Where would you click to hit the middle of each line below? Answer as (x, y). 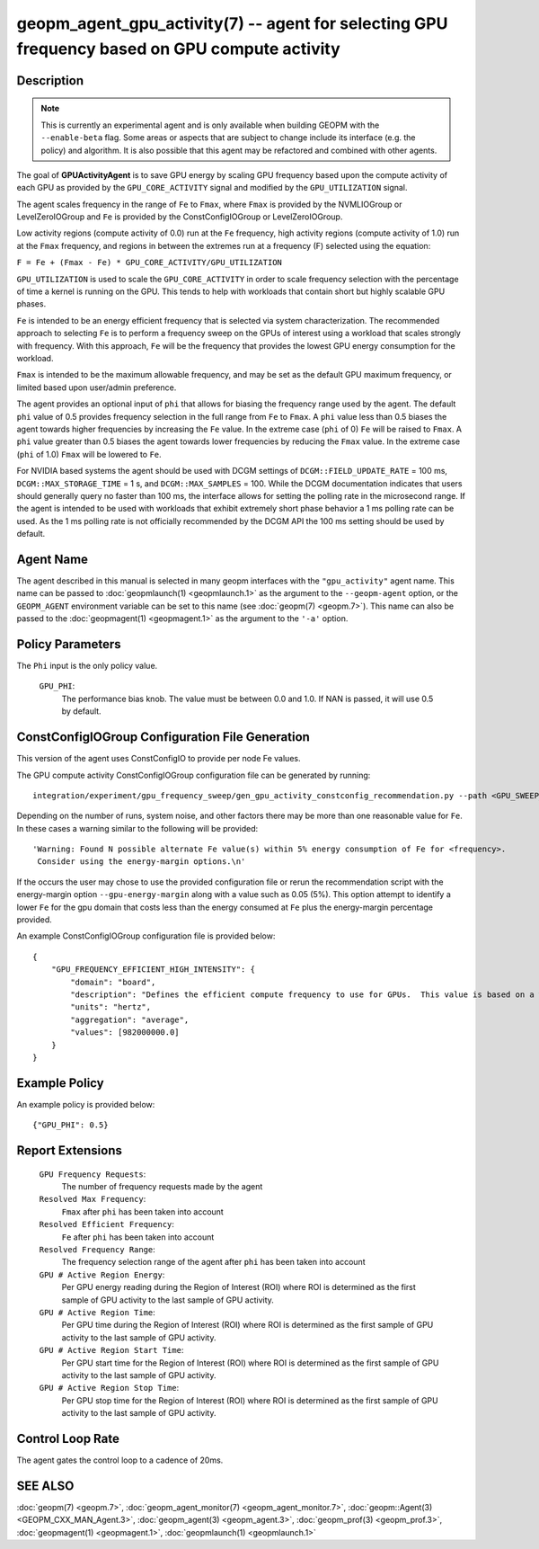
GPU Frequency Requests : (93, 1174)
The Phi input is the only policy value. (87, 666)
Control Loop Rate (68, 1438)
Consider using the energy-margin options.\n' (141, 862)
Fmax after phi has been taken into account (142, 1211)
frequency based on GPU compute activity (178, 49)
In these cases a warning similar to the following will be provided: (137, 828)
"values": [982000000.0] (125, 1033)
